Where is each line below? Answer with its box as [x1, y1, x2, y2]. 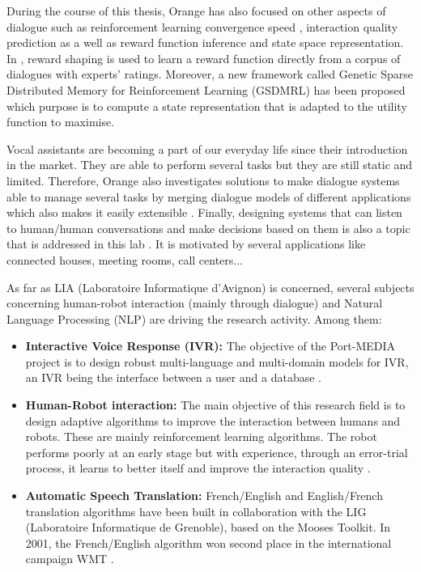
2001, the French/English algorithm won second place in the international [25, 534, 392, 551]
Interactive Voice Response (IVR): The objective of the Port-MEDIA [25, 337, 396, 354]
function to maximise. [6, 113, 115, 130]
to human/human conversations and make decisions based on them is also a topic [6, 219, 410, 236]
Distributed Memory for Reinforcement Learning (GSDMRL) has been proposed [6, 81, 406, 98]
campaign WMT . [25, 550, 114, 567]
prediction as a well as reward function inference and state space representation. [6, 34, 404, 51]
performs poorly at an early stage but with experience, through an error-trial [25, 443, 408, 460]
